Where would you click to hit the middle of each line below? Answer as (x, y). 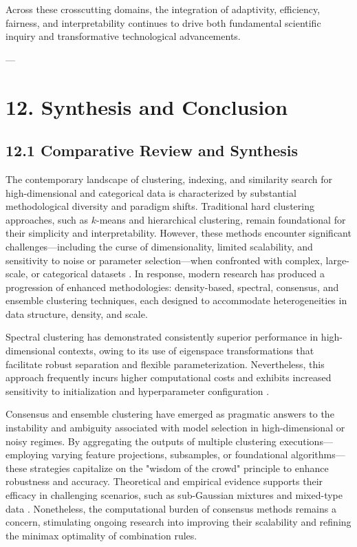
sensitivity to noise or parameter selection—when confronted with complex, (164, 260)
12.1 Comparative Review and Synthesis (152, 150)
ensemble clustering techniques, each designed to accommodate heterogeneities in (176, 300)
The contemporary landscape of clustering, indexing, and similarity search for (169, 179)
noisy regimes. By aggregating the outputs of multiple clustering (141, 441)
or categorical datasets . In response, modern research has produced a (178, 273)
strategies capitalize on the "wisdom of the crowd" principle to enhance (179, 468)
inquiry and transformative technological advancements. (123, 36)
